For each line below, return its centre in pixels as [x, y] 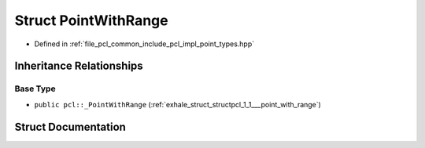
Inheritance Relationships [79, 66]
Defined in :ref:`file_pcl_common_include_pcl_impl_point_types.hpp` [144, 44]
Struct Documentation [70, 126]
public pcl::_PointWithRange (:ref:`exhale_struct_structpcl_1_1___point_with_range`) [178, 104]
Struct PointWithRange [91, 20]
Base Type [35, 88]
